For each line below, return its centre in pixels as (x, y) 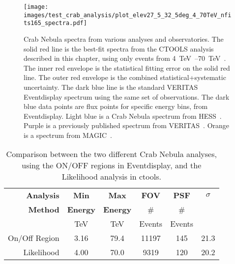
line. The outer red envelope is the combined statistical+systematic (125, 77)
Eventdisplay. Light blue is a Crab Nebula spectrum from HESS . (123, 116)
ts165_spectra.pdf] (55, 23)
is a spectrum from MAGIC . (68, 135)
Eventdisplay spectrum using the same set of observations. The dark (127, 96)
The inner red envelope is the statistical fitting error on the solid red (127, 67)
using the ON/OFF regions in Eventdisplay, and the (112, 165)
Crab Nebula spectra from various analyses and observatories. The (124, 39)
